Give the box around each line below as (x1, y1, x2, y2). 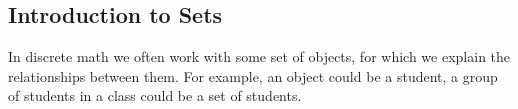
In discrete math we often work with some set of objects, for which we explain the (8, 46, 511, 67)
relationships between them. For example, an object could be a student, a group (8, 65, 498, 86)
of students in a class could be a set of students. (8, 85, 302, 106)
